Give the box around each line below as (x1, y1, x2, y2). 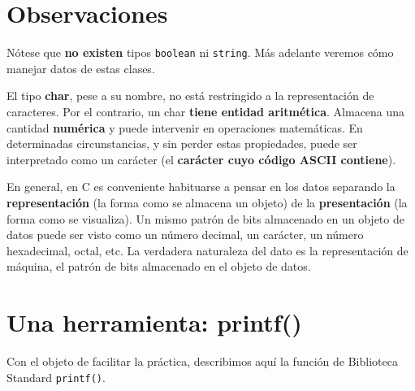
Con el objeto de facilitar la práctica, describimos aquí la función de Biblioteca (6, 353, 398, 370)
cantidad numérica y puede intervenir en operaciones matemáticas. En (6, 119, 363, 136)
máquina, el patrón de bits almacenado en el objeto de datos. (6, 258, 311, 275)
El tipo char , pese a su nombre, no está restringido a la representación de (6, 87, 374, 104)
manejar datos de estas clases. (6, 59, 155, 76)
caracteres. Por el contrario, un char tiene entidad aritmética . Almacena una (6, 102, 405, 119)
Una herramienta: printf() (6, 306, 302, 339)
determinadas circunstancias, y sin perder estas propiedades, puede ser (6, 135, 357, 152)
